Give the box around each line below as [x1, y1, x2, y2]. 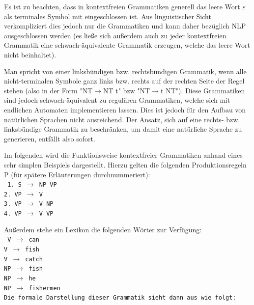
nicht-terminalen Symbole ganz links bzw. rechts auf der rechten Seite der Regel [4, 76, 245, 86]
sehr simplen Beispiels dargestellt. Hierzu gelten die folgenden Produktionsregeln [4, 159, 247, 169]
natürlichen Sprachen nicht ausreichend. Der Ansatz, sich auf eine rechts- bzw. [4, 114, 240, 124]
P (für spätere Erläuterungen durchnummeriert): [4, 169, 150, 179]
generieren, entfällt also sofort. [4, 133, 95, 143]
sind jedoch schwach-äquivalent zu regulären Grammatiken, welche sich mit [4, 95, 230, 105]
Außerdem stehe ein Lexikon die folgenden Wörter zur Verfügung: [4, 224, 202, 234]
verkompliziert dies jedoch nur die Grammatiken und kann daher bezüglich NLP [4, 21, 246, 31]
